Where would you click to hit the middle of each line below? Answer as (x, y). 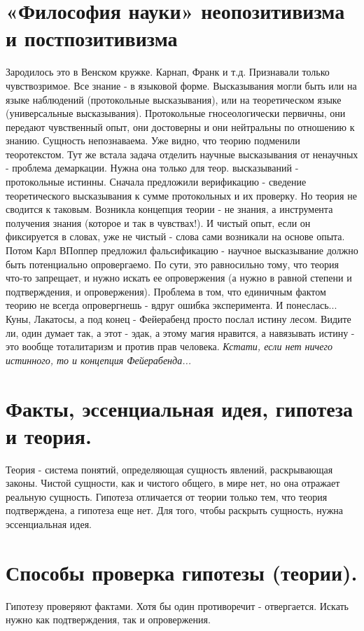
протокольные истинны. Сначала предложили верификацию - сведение (156, 182)
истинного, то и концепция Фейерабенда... (99, 360)
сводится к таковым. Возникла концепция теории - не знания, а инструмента (169, 209)
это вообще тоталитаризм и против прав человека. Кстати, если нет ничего (169, 346)
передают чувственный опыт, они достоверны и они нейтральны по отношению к (180, 126)
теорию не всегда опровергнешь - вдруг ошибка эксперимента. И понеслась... (171, 305)
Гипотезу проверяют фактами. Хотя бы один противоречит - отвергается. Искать (177, 605)
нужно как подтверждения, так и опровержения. (108, 619)
